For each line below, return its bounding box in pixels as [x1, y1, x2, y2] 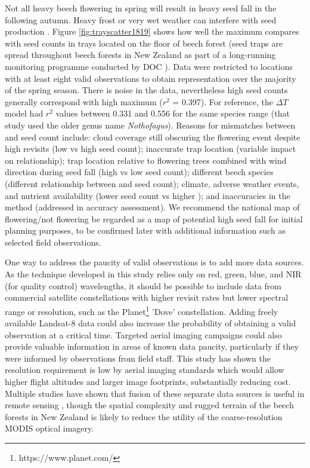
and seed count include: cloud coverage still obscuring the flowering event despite [5, 130, 300, 143]
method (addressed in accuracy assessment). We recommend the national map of [5, 201, 300, 213]
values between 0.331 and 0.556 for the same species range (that [55, 107, 290, 120]
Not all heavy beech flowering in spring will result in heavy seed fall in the [5, 2, 277, 14]
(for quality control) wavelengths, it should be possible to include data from [5, 279, 282, 292]
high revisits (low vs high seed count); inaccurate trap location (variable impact [5, 142, 296, 155]
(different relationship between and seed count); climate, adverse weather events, [5, 177, 299, 189]
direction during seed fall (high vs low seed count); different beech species [5, 166, 274, 178]
